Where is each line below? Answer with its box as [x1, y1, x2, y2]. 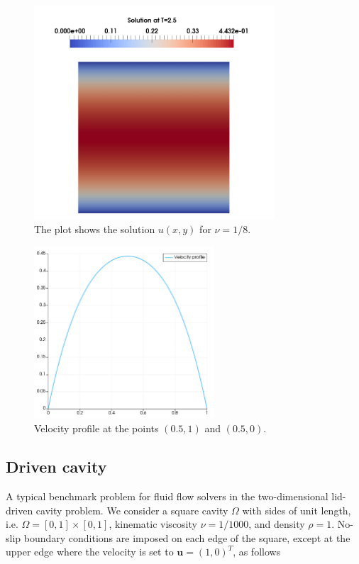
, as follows [233, 544, 281, 559]
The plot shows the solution [34, 222, 155, 237]
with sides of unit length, [242, 502, 351, 517]
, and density [248, 517, 305, 531]
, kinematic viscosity [109, 517, 197, 531]
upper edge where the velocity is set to [6, 544, 174, 559]
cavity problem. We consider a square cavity [35, 502, 228, 517]
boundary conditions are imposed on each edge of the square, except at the [23, 530, 350, 545]
